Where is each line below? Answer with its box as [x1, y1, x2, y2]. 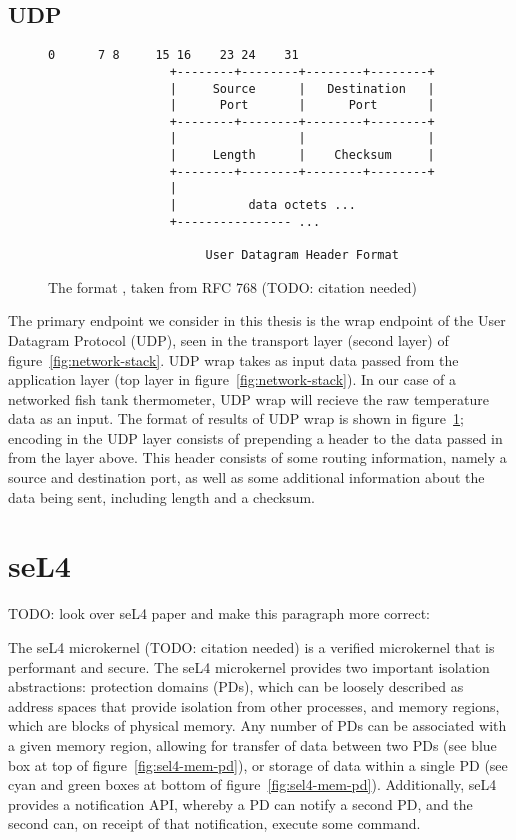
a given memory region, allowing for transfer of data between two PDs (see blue [8, 734, 497, 755]
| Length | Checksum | [169, 148, 435, 163]
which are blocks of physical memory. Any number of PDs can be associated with [8, 715, 507, 736]
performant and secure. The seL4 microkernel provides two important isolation [8, 656, 490, 677]
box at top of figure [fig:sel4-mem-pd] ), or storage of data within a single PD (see [8, 754, 508, 775]
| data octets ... [169, 198, 356, 213]
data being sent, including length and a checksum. [8, 486, 316, 507]
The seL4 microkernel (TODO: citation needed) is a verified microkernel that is [8, 636, 495, 657]
